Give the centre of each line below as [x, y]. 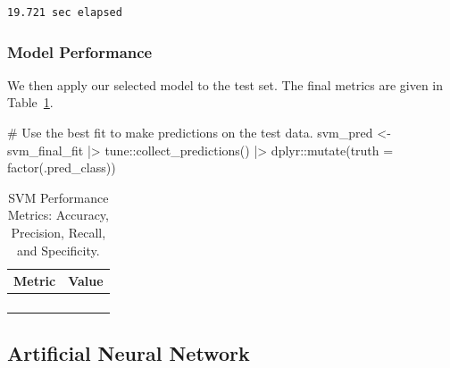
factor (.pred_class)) [62, 167]
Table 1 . [30, 102]
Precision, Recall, [58, 232]
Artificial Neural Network [129, 352]
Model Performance [80, 51]
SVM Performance [58, 197]
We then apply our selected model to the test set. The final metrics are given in [225, 84]
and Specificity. [58, 250]
